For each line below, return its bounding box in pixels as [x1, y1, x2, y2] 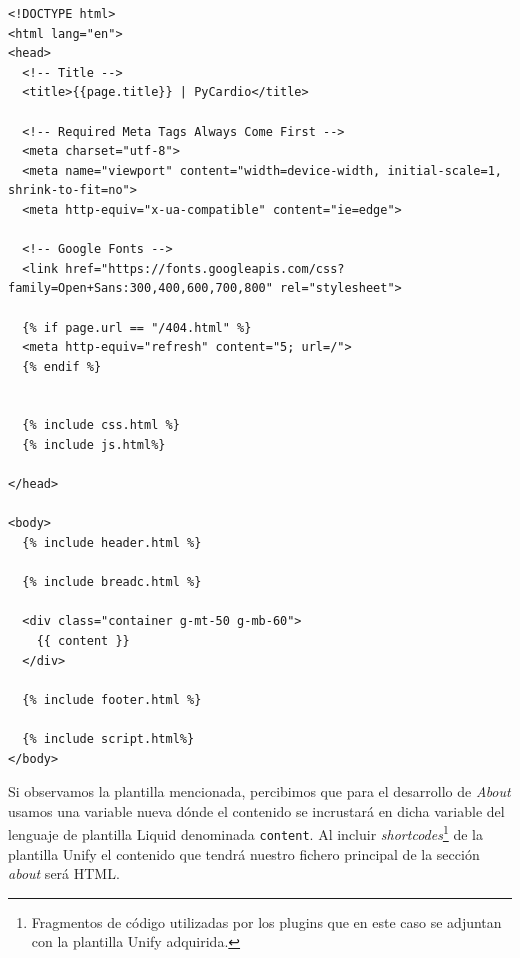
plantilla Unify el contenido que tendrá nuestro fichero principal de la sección [8, 843, 480, 864]
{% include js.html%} [22, 438, 166, 453]
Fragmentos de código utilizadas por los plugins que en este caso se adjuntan [31, 911, 502, 932]
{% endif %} [22, 359, 102, 374]
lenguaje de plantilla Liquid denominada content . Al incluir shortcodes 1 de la [8, 821, 483, 844]
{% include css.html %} [22, 418, 180, 433]
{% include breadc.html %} [22, 575, 202, 590]
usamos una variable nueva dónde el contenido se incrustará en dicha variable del [8, 800, 505, 821]
